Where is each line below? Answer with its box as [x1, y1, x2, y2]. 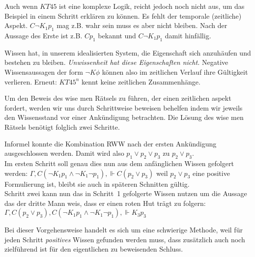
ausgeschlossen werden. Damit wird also [4, 148, 124, 158]
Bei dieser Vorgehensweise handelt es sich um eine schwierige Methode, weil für [4, 225, 243, 235]
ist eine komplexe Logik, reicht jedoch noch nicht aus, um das [59, 1, 245, 11]
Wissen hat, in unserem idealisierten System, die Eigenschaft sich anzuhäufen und [4, 47, 251, 57]
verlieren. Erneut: [4, 76, 57, 86]
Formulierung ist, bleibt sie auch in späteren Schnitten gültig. [4, 178, 190, 189]
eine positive [193, 168, 230, 178]
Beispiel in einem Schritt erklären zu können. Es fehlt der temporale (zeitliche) [4, 10, 242, 21]
